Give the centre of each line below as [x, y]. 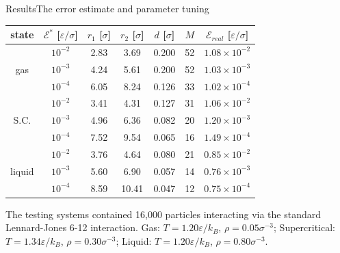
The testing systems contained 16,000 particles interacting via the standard [164, 214]
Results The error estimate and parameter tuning [107, 8]
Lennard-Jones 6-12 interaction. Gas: [83, 227]
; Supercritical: [304, 227]
